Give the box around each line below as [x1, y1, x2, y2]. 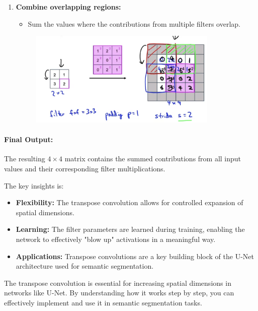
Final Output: [4, 134, 53, 145]
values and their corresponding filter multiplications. [4, 163, 165, 173]
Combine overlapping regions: [16, 2, 121, 12]
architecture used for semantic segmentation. [16, 261, 154, 271]
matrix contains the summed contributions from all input [64, 153, 241, 164]
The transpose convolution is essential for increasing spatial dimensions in [4, 277, 231, 288]
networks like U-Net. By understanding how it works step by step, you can [4, 287, 234, 298]
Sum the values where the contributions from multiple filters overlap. [28, 18, 240, 29]
